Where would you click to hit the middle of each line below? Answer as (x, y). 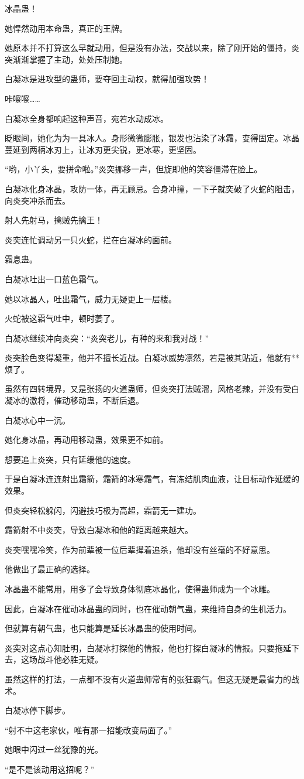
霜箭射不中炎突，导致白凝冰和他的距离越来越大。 (99, 530)
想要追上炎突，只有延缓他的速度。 (70, 459)
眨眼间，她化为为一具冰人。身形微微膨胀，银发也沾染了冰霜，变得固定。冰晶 (152, 138)
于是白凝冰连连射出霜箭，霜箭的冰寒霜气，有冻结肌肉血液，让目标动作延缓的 (152, 479)
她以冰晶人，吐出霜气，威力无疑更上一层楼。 (91, 298)
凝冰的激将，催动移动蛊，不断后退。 (74, 400)
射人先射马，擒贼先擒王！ (54, 220)
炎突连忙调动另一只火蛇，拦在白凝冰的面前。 (91, 239)
